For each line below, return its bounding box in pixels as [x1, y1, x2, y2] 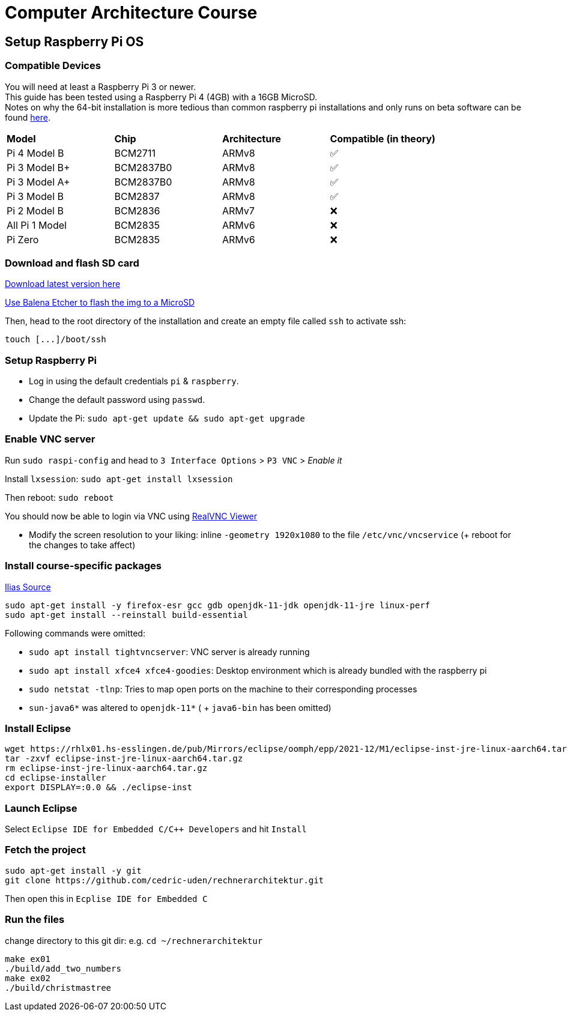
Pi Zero [7, 233, 39, 246]
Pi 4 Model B [7, 147, 64, 159]
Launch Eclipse [5, 802, 77, 814]
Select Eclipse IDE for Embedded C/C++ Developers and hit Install [5, 824, 307, 835]
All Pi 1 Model [7, 219, 67, 231]
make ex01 [5, 954, 50, 964]
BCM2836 [114, 204, 160, 217]
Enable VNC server [5, 433, 96, 446]
